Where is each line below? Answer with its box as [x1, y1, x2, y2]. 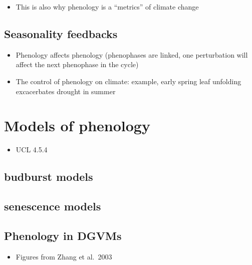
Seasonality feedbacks [4, 26, 118, 41]
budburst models [4, 169, 93, 184]
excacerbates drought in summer [16, 86, 116, 96]
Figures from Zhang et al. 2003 [16, 251, 112, 261]
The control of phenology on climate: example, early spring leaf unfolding [16, 76, 241, 86]
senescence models [4, 198, 101, 214]
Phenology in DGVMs [4, 227, 122, 243]
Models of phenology [4, 115, 150, 136]
